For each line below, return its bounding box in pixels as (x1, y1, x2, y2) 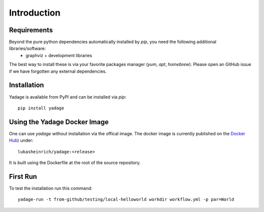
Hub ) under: (9, 137, 34, 144)
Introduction (9, 7, 61, 18)
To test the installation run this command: (9, 185, 92, 191)
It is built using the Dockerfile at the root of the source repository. (9, 160, 141, 166)
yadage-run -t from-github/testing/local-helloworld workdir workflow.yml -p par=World (18, 197, 235, 202)
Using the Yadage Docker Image (9, 118, 109, 126)
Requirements (9, 26, 53, 34)
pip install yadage (18, 105, 65, 111)
